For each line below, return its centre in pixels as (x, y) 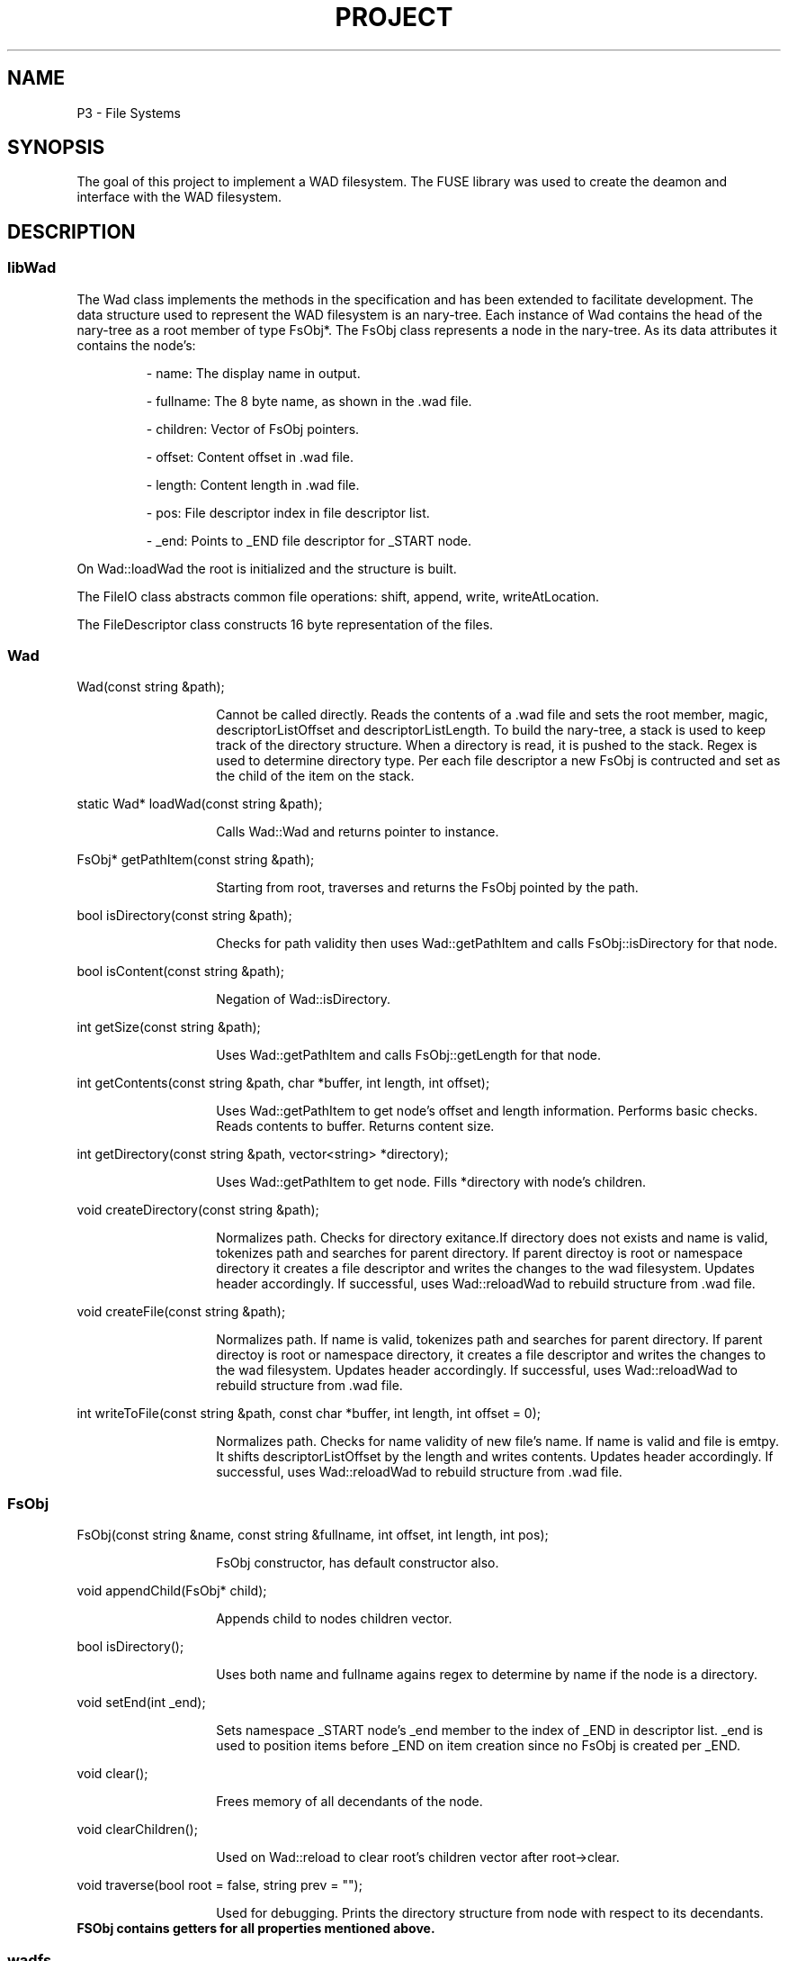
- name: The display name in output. (253, 373)
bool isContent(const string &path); (181, 971)
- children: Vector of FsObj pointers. (253, 429)
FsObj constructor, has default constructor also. (358, 1563)
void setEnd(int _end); (141, 1703)
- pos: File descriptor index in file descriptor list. (288, 512)
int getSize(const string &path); (169, 1027)
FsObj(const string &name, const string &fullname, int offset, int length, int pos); (313, 1535)
